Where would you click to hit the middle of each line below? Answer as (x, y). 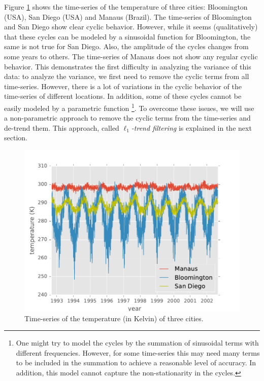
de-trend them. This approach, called (62, 127)
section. (16, 138)
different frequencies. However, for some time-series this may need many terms (138, 352)
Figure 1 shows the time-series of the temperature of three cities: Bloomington (126, 7)
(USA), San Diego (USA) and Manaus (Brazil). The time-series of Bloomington (128, 16)
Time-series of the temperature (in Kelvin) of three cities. (114, 318)
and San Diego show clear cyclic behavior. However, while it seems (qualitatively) (131, 27)
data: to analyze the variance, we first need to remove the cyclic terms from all (127, 76)
